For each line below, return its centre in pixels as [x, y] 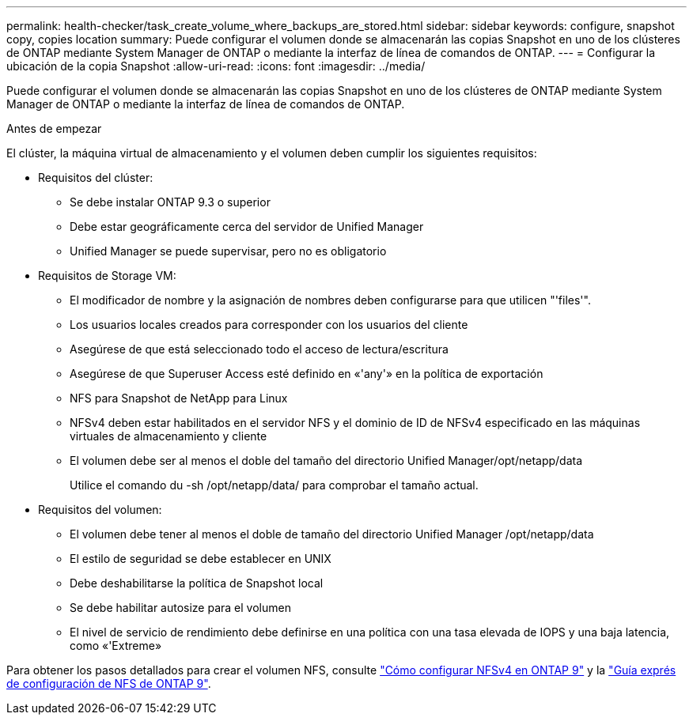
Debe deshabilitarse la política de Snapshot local [197, 583]
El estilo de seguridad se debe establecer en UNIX [201, 559]
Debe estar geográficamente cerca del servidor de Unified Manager [247, 226]
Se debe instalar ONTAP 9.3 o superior [170, 202]
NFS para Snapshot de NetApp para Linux [179, 398]
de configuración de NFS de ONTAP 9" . [109, 683]
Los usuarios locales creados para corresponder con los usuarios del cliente [269, 325]
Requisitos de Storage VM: [107, 276]
